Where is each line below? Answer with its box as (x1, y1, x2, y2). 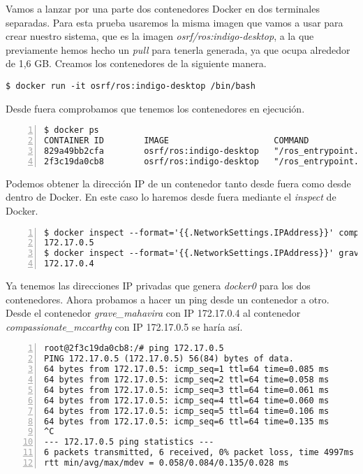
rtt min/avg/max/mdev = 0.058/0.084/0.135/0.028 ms (44, 458, 289, 468)
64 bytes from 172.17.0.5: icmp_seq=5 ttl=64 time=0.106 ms (44, 405, 329, 416)
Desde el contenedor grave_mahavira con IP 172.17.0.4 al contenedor (6, 306, 301, 320)
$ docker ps (44, 125, 99, 136)
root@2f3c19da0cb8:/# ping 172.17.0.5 (44, 343, 224, 354)
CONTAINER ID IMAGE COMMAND (44, 136, 309, 146)
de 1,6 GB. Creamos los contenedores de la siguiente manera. (6, 56, 267, 71)
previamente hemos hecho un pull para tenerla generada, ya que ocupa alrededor (6, 42, 350, 57)
